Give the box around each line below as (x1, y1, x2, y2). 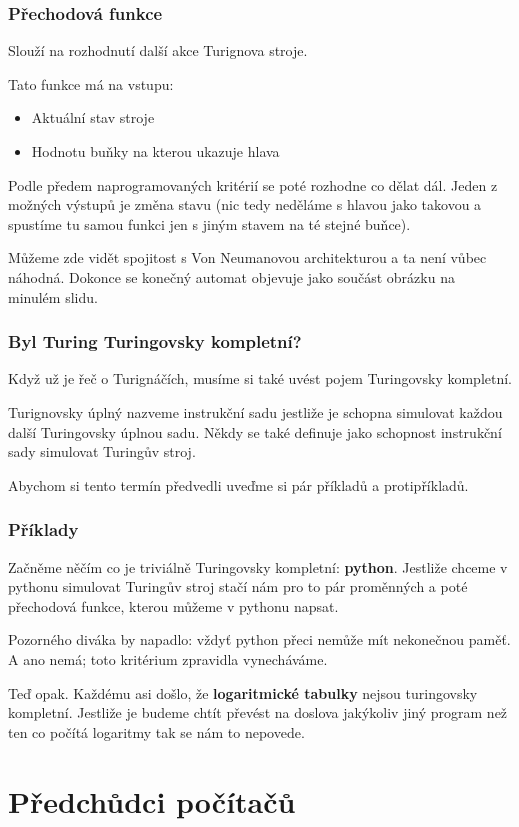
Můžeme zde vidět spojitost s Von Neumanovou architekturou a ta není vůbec (8, 247, 487, 268)
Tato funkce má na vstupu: (8, 73, 174, 94)
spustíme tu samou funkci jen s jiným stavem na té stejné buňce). (8, 213, 411, 234)
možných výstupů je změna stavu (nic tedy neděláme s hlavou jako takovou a (8, 194, 482, 215)
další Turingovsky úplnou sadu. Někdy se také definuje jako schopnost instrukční (8, 421, 502, 442)
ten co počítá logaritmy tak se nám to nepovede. (8, 721, 305, 742)
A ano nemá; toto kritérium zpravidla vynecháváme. (8, 648, 328, 669)
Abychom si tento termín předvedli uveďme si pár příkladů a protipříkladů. (8, 474, 469, 495)
